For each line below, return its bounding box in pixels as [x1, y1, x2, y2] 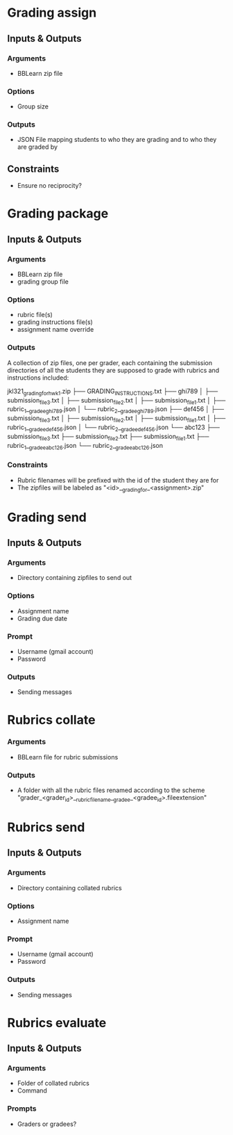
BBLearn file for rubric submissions [17, 752, 119, 761]
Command [17, 1086, 47, 1095]
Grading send [7, 509, 87, 525]
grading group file [17, 277, 69, 286]
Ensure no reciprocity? [17, 182, 82, 190]
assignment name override [17, 325, 94, 334]
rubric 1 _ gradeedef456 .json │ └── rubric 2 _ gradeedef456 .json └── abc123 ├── [7, 423, 220, 433]
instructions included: [7, 373, 69, 382]
